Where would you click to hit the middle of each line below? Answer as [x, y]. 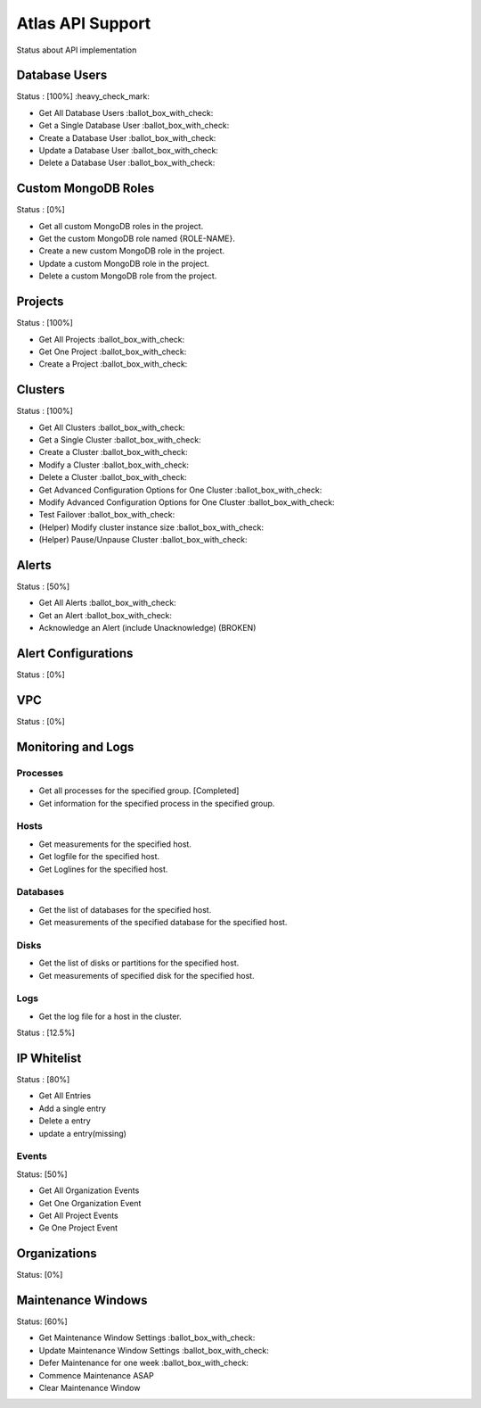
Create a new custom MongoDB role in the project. [132, 251]
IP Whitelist [49, 1058]
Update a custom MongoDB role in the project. [124, 263]
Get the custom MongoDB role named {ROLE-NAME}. [137, 239]
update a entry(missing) [82, 1133]
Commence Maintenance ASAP [97, 1375]
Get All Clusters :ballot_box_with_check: [112, 427]
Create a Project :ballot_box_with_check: [113, 364]
